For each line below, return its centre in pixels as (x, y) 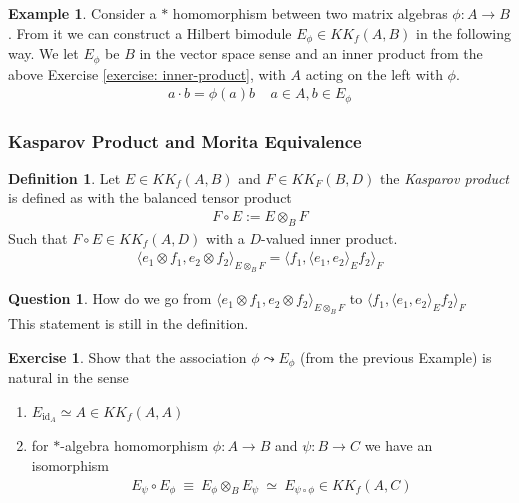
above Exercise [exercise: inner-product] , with (147, 73)
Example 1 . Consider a (82, 13)
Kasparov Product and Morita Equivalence (185, 140)
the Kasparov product (444, 177)
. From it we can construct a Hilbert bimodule (150, 32)
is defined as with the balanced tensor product (150, 197)
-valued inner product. (329, 237)
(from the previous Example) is (396, 356)
